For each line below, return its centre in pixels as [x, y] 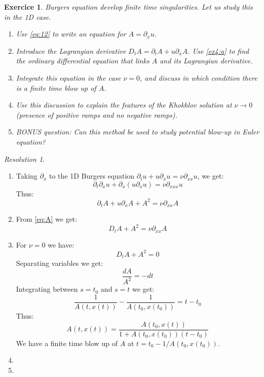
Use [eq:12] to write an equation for [71, 34]
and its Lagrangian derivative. [206, 61]
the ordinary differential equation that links [83, 61]
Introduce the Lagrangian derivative [71, 50]
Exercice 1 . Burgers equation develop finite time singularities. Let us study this [128, 7]
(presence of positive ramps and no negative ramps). [97, 114]
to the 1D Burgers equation [92, 176]
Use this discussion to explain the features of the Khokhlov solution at [124, 105]
